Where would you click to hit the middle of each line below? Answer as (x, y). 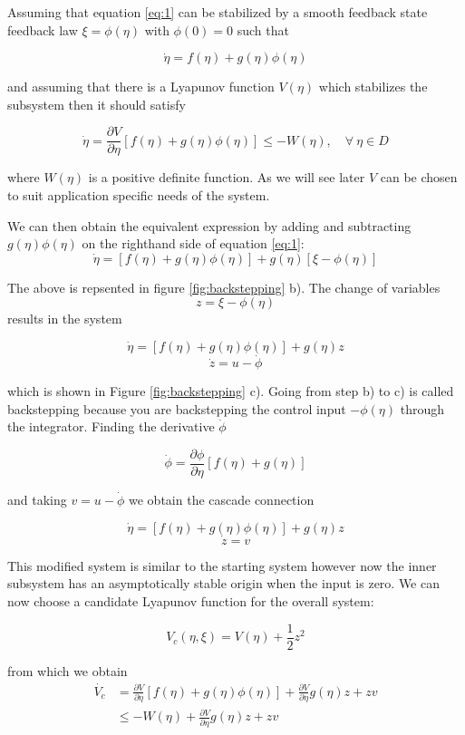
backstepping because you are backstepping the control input (177, 408)
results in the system (65, 319)
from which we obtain (68, 670)
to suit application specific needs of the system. (139, 195)
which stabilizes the (373, 87)
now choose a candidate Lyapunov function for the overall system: (191, 601)
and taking (37, 500)
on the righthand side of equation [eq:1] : (193, 243)
